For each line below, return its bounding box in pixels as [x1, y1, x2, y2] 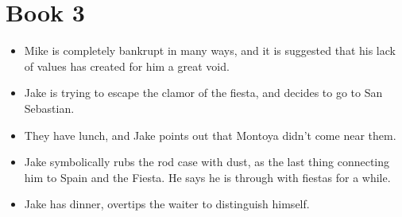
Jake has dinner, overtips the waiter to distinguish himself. [24, 196, 310, 212]
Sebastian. [24, 99, 75, 116]
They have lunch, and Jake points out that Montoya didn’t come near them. [24, 126, 396, 143]
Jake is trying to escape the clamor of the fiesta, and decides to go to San [24, 84, 383, 101]
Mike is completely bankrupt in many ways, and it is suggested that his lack [24, 42, 396, 59]
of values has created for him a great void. [24, 57, 230, 74]
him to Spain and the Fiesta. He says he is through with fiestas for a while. [24, 169, 391, 185]
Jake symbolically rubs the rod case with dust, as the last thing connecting [24, 153, 390, 170]
